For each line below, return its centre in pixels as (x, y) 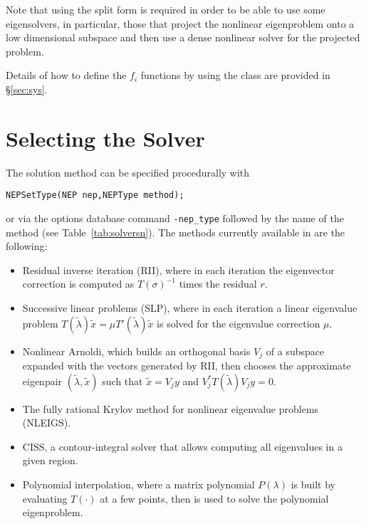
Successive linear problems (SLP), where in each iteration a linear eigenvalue (190, 307)
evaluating (45, 498)
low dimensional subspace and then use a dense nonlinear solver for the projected (183, 37)
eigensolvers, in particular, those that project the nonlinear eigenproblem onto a (180, 23)
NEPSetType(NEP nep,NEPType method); (95, 195)
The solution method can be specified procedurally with (128, 172)
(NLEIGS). (47, 423)
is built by (313, 484)
